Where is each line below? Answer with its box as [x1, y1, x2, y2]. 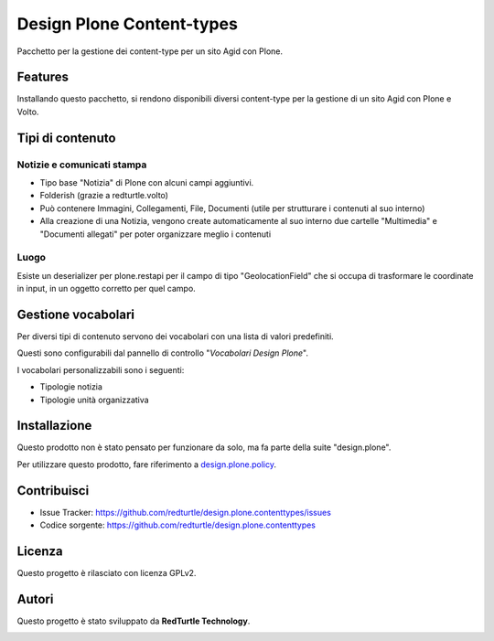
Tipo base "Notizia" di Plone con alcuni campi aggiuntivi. [39, 177, 254, 187]
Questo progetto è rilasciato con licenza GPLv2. [16, 568, 197, 579]
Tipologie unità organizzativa [39, 394, 150, 405]
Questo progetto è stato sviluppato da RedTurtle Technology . [16, 615, 251, 626]
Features [16, 69, 69, 85]
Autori [16, 591, 54, 607]
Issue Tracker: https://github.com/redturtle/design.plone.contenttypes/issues [39, 507, 331, 518]
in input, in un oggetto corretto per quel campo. [16, 283, 196, 294]
